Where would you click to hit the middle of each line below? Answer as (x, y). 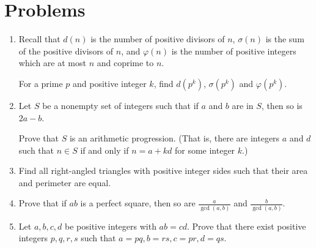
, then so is (282, 105)
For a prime (41, 83)
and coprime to (125, 63)
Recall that (39, 39)
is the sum (285, 39)
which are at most (52, 63)
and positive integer (110, 83)
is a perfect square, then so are (138, 203)
